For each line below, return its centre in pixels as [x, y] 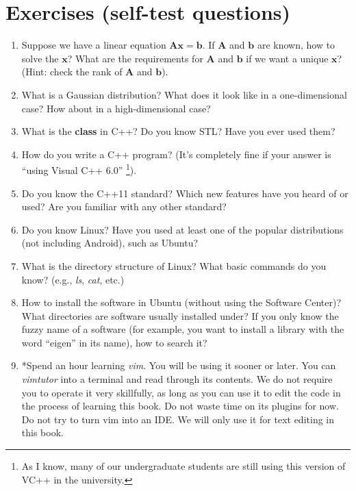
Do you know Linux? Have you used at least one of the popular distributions [182, 229]
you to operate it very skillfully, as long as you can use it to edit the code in [181, 392]
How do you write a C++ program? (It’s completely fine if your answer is [176, 154]
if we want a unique [287, 58]
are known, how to [296, 45]
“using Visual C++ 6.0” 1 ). [79, 169]
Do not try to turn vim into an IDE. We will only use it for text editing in [178, 419]
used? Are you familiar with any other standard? [124, 206]
